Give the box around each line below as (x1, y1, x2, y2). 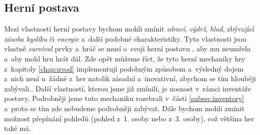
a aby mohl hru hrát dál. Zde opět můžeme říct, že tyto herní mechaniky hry (4, 53, 245, 63)
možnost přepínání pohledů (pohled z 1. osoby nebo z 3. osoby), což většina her (4, 113, 254, 123)
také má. (4, 123, 31, 133)
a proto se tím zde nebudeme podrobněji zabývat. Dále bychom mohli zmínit (4, 103, 245, 113)
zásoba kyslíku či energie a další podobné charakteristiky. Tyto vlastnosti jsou (4, 33, 247, 44)
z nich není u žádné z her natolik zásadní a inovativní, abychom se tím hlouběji (4, 73, 256, 84)
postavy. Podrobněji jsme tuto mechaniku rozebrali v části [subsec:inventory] (4, 93, 244, 104)
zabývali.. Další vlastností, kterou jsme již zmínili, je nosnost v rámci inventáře (4, 83, 251, 93)
